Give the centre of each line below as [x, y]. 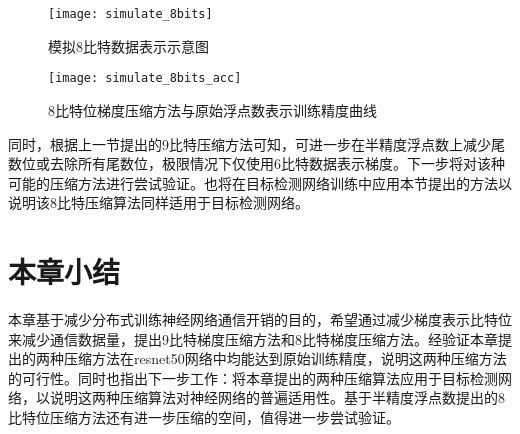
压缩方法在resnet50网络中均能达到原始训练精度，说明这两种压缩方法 [285, 358]
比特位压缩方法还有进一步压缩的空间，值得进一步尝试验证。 [204, 416]
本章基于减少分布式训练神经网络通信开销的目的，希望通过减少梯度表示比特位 [260, 319]
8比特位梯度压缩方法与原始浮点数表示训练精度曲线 [212, 109]
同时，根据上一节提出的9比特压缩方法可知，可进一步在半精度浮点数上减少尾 [256, 143]
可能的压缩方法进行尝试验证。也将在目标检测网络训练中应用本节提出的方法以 [260, 182]
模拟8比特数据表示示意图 [128, 45]
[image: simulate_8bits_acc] [145, 78]
